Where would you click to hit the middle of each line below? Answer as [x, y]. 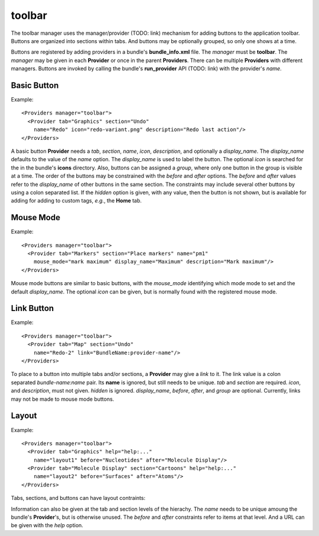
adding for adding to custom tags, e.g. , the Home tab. [76, 201]
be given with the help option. [47, 525]
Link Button [32, 308]
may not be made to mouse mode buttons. [63, 399]
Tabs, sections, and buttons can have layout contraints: [78, 498]
